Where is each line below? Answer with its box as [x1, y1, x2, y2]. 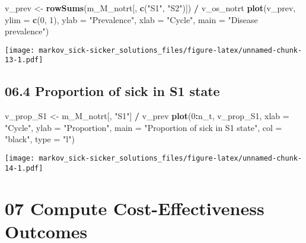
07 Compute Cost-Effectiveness [5, 196, 264, 220]
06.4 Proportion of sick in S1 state [5, 82, 220, 100]
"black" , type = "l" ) [5, 133, 75, 145]
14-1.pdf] [5, 164, 43, 172]
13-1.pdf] [5, 56, 43, 65]
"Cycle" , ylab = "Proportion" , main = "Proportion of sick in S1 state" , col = [5, 121, 282, 133]
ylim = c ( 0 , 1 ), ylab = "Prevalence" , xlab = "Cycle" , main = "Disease [5, 13, 258, 25]
